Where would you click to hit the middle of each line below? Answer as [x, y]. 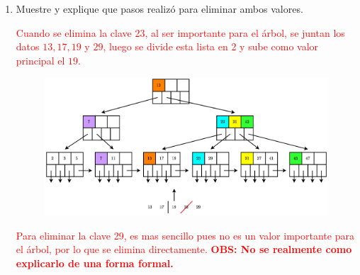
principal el [40, 60]
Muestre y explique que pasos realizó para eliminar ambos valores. [159, 9]
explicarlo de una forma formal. [95, 263]
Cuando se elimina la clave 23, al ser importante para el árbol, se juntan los [180, 32]
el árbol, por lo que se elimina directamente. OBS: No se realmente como [184, 249]
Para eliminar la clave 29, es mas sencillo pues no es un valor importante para [185, 235]
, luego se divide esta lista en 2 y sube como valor [211, 46]
